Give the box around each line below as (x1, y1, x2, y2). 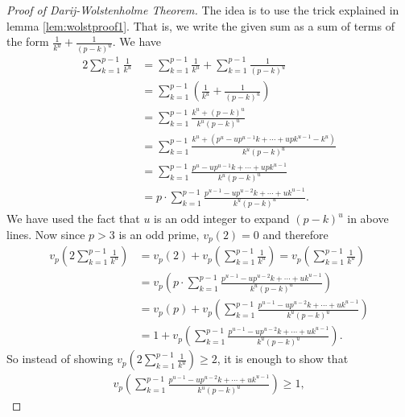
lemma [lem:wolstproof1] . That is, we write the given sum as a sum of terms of (6, 17, 395, 34)
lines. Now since (6, 225, 85, 242)
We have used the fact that (6, 210, 140, 227)
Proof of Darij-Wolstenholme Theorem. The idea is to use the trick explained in (6, 2, 399, 18)
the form (6, 33, 49, 50)
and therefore (262, 225, 329, 242)
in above (347, 210, 389, 227)
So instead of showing (6, 350, 114, 367)
